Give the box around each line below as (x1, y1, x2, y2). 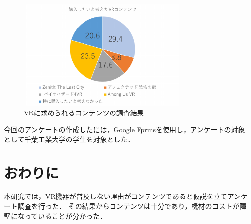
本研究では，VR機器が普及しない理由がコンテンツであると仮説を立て (4, 191, 227, 201)
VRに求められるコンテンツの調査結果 (24, 108, 144, 118)
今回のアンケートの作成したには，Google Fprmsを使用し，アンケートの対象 (4, 124, 245, 135)
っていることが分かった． (24, 210, 107, 221)
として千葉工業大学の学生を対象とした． (4, 134, 135, 144)
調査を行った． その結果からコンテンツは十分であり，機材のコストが (17, 200, 240, 211)
